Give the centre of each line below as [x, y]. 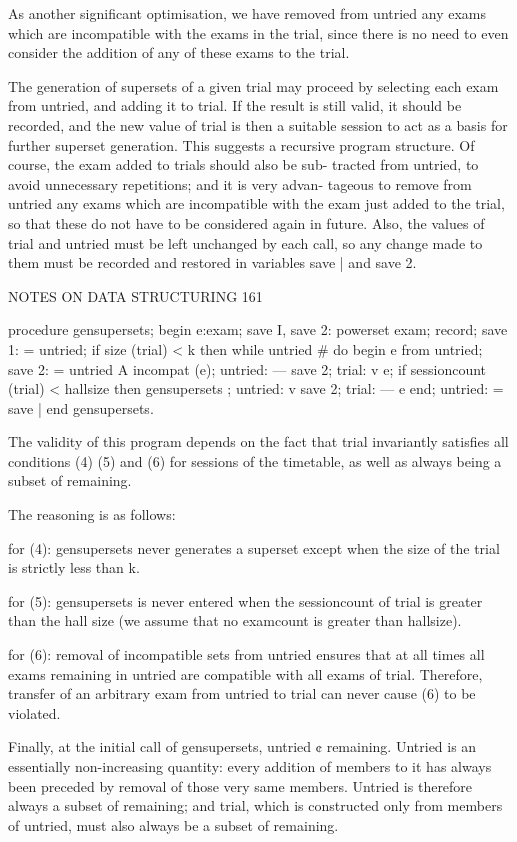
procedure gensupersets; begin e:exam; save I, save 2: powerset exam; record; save [258, 329]
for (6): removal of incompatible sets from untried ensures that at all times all [246, 654]
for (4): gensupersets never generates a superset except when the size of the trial [254, 547]
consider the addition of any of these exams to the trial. [179, 52]
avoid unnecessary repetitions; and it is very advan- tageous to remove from [240, 183]
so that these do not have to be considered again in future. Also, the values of [246, 222]
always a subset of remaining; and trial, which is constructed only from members [255, 805]
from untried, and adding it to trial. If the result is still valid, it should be [235, 105]
